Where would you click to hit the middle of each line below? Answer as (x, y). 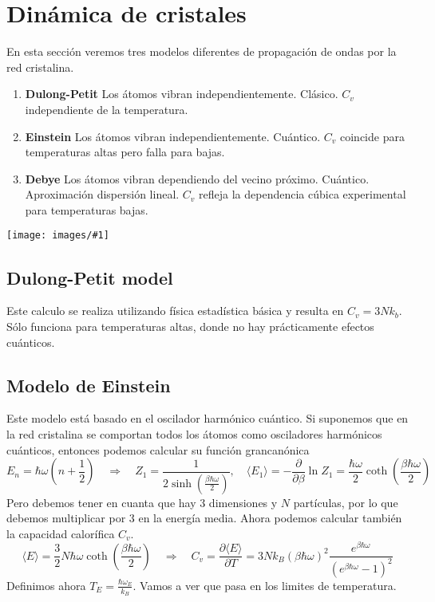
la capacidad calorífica (61, 533)
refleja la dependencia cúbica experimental (303, 194)
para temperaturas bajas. (87, 209)
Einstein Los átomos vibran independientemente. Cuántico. (173, 136)
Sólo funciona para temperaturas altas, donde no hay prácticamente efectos (190, 326)
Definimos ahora (46, 585)
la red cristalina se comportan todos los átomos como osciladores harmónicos (194, 433)
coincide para (372, 136)
